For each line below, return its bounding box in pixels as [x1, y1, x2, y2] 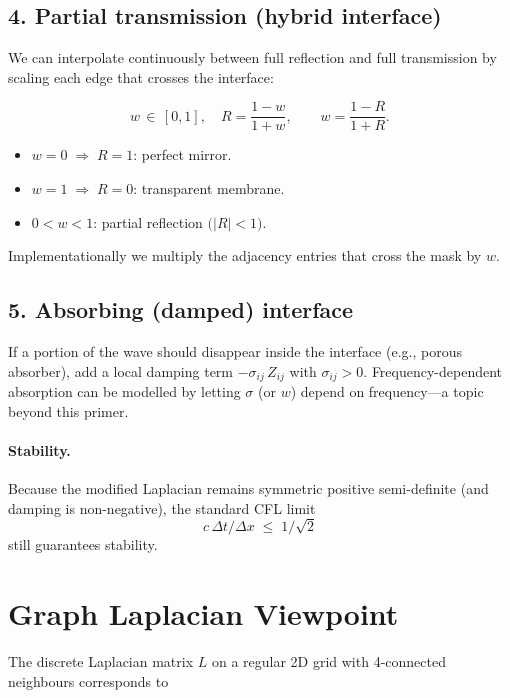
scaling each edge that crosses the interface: [8, 66, 274, 87]
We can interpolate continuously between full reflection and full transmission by [8, 47, 497, 68]
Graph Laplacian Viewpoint [8, 593, 399, 634]
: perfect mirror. [133, 144, 232, 165]
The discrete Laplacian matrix [8, 651, 194, 672]
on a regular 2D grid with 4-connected [211, 651, 446, 672]
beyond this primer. [8, 400, 129, 421]
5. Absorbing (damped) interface [8, 294, 354, 325]
